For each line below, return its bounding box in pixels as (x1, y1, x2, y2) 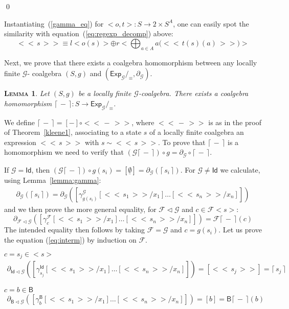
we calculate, (220, 164, 260, 175)
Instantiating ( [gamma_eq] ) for (4, 18, 104, 29)
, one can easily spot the (173, 18, 249, 29)
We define (4, 116, 35, 127)
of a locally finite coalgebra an (149, 127, 244, 137)
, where (131, 116, 154, 127)
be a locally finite (78, 88, 131, 99)
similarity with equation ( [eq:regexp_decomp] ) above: (4, 28, 173, 39)
